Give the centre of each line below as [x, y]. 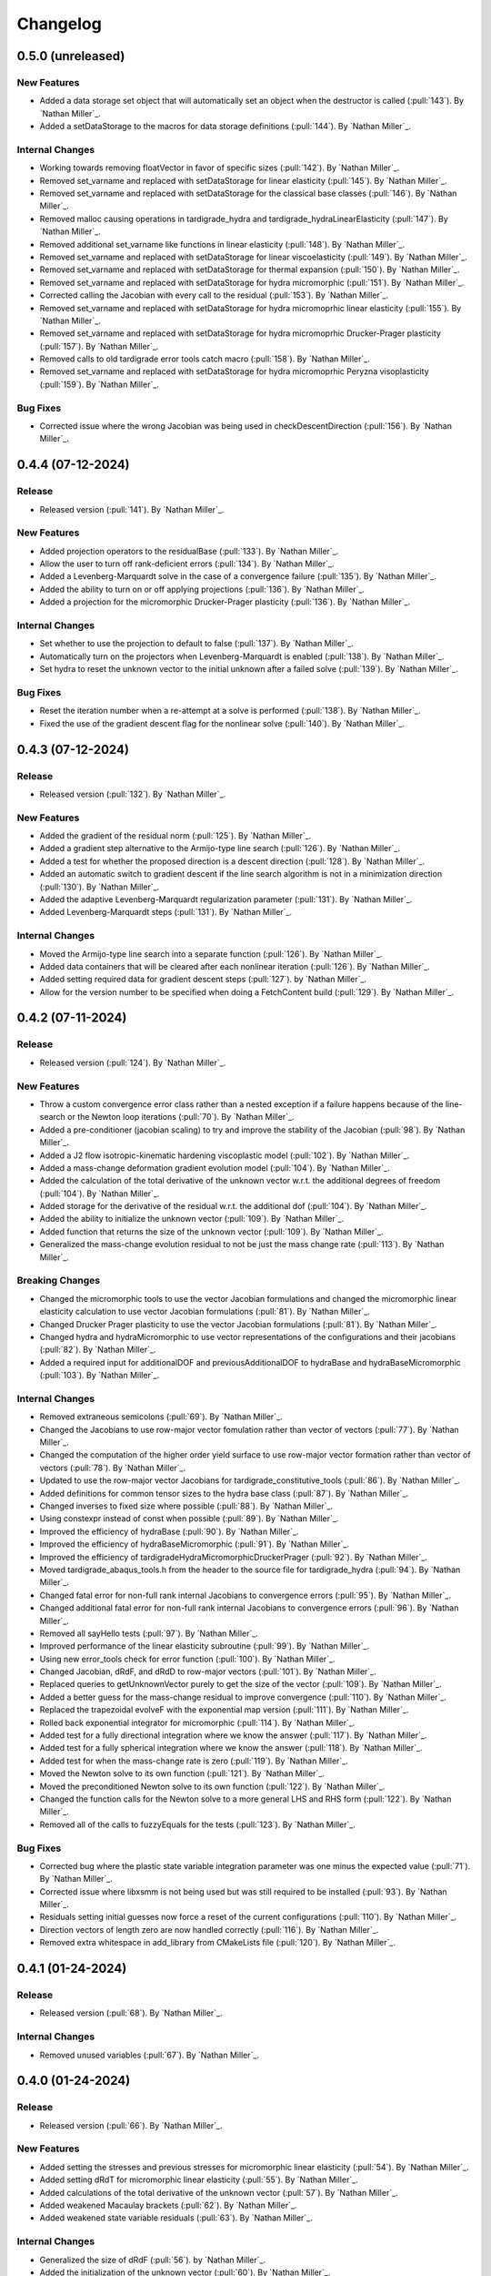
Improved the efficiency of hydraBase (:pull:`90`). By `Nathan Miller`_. [169, 1531]
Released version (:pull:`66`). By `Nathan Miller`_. [131, 2125]
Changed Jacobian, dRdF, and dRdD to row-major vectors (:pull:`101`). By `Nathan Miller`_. [208, 1671]
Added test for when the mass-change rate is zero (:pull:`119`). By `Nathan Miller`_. [194, 1761]
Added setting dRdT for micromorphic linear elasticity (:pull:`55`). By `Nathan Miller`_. [199, 2179]
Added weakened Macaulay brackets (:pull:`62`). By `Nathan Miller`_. [168, 2205]
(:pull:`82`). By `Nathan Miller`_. [98, 1350]
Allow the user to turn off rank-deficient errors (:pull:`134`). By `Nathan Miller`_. [187, 564]
